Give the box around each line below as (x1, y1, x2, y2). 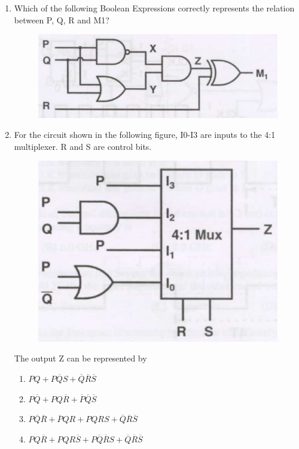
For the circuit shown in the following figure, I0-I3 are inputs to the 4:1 (14, 128, 276, 141)
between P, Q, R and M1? (14, 13, 109, 26)
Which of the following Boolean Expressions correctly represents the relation (14, 2, 295, 14)
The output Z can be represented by (14, 352, 147, 364)
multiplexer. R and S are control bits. (14, 140, 152, 152)
